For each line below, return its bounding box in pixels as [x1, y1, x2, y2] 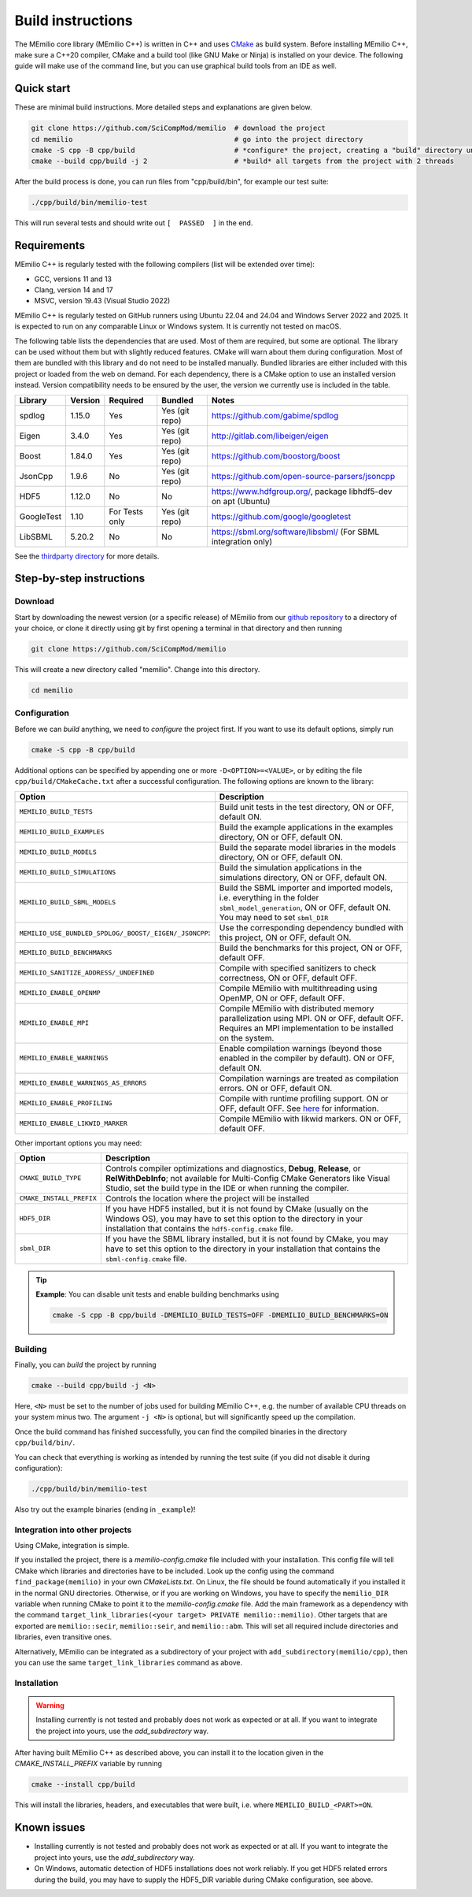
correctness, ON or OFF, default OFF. [219, 972, 358, 983]
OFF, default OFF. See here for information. [219, 1103, 379, 1114]
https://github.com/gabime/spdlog [211, 410, 339, 421]
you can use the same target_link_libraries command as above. [14, 1658, 243, 1667]
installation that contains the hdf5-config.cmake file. [105, 1223, 294, 1234]
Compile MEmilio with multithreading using [219, 982, 378, 993]
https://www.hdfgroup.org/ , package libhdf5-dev [211, 485, 393, 496]
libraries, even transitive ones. [14, 1632, 112, 1642]
